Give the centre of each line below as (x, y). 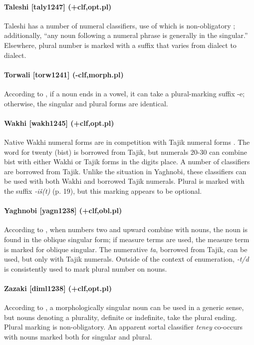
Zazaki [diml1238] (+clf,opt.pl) (58, 288)
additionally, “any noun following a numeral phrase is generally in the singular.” (126, 35)
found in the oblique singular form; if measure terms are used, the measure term (127, 239)
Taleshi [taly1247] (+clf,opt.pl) (58, 6)
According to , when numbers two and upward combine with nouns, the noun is (126, 229)
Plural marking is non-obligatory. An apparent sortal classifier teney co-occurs (123, 327)
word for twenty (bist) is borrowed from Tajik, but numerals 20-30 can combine (126, 152)
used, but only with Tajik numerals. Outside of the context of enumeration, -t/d (127, 259)
